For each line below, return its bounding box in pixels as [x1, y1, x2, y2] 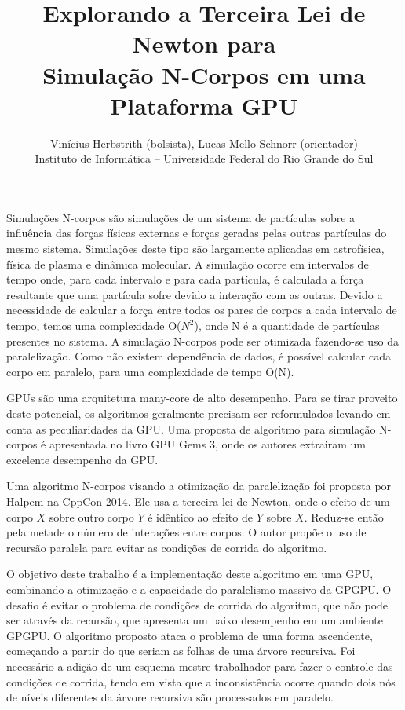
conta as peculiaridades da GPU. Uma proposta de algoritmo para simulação [6, 420, 376, 437]
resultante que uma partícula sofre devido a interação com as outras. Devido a [6, 286, 383, 302]
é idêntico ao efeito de [148, 508, 253, 525]
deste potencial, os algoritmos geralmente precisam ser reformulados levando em [6, 405, 391, 421]
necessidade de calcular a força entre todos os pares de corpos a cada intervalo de [6, 302, 397, 318]
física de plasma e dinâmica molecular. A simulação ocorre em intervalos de [6, 255, 369, 272]
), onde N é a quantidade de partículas [194, 317, 380, 334]
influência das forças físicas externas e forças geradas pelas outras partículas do [6, 225, 387, 241]
